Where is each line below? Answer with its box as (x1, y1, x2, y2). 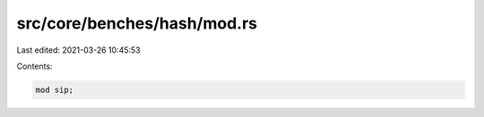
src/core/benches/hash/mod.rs (16, 13, 258, 33)
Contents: (16, 61, 53, 71)
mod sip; (35, 85, 74, 95)
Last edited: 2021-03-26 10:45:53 (16, 45, 141, 55)
